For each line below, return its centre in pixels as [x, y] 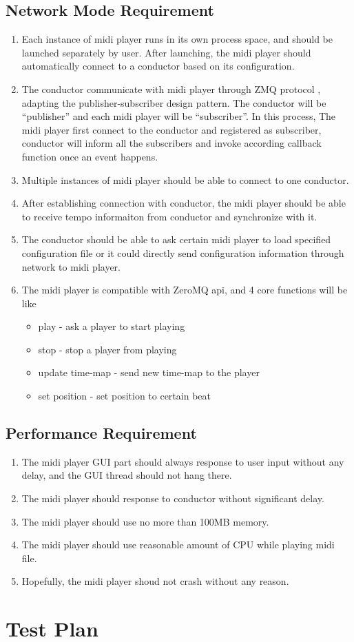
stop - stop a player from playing [107, 349]
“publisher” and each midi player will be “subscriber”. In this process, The [179, 116]
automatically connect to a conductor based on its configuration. [158, 66]
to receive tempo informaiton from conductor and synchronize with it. [169, 216]
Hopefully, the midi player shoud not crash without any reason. [155, 581]
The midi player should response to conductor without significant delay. [173, 498]
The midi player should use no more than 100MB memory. [145, 521]
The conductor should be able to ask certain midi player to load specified [176, 239]
